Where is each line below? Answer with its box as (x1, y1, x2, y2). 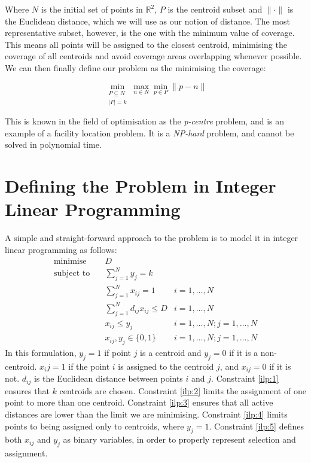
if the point (68, 360, 110, 372)
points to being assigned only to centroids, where (5, 419, 184, 432)
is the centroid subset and (167, 3, 263, 15)
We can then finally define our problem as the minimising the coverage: (5, 61, 266, 74)
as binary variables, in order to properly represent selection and (63, 433, 296, 446)
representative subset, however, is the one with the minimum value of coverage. (5, 26, 295, 39)
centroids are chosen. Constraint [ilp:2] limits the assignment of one (59, 384, 306, 397)
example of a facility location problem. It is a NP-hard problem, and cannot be (5, 126, 294, 139)
